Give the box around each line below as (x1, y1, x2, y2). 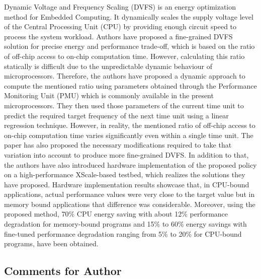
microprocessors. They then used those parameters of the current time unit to (4, 100, 244, 110)
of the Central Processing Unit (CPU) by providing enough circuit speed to (4, 21, 237, 32)
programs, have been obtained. (4, 238, 99, 249)
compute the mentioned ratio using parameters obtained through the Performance (4, 80, 257, 91)
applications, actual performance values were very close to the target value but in (4, 189, 255, 199)
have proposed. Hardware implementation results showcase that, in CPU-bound (4, 179, 249, 189)
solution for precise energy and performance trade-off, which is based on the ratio (4, 41, 255, 51)
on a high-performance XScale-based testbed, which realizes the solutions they (4, 169, 245, 180)
